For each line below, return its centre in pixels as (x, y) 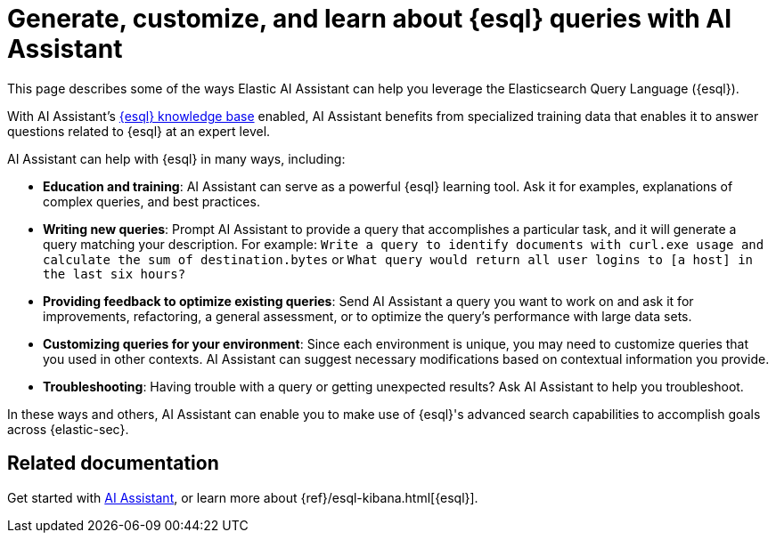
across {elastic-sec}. (68, 429)
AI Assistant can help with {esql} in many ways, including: (176, 158)
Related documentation (113, 463)
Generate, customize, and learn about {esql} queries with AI (370, 19)
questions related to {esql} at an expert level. (139, 131)
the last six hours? (114, 274)
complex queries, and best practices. (151, 201)
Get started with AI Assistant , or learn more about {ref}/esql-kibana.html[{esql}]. (243, 497)
